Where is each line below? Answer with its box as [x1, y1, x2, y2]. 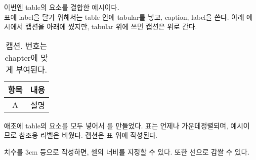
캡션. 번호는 [5, 40, 47, 51]
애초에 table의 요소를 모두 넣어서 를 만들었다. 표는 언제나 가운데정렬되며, [4, 120, 228, 130]
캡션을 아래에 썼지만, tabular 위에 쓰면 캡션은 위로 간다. [25, 21, 197, 32]
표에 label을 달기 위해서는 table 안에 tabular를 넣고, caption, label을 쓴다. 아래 [4, 11, 244, 22]
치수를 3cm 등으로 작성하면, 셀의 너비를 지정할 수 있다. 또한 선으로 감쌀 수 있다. [4, 146, 250, 157]
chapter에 [5, 51, 38, 63]
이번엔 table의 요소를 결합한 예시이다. [4, 2, 120, 12]
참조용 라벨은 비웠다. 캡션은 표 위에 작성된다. [19, 130, 158, 140]
